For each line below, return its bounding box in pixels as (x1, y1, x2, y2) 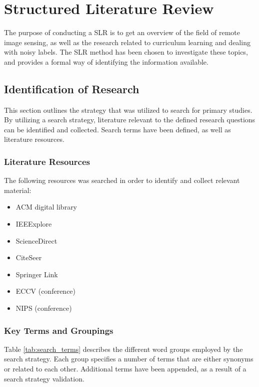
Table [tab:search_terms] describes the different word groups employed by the (4, 343, 243, 354)
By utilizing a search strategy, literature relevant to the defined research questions (4, 114, 255, 125)
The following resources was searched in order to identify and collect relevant (4, 175, 240, 185)
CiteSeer (15, 252, 42, 263)
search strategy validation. (4, 373, 84, 383)
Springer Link (15, 269, 58, 279)
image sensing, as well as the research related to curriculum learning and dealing (4, 37, 250, 47)
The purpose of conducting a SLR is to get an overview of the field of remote (4, 27, 240, 38)
